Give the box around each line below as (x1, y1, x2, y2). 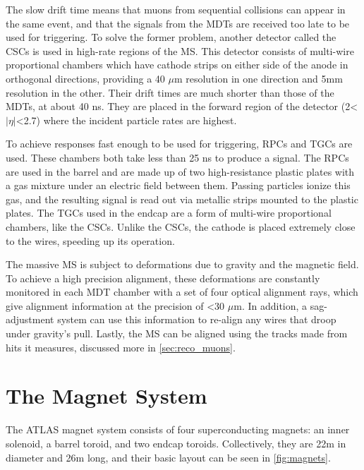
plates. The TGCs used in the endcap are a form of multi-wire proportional (6, 205, 332, 220)
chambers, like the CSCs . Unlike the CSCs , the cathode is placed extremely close (6, 219, 356, 234)
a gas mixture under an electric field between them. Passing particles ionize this (6, 178, 351, 193)
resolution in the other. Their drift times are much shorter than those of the (6, 85, 334, 100)
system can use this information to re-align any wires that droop (57, 312, 336, 327)
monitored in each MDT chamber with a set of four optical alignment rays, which (6, 284, 358, 299)
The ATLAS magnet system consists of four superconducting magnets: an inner (6, 422, 350, 437)
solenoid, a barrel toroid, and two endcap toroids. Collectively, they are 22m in (6, 435, 346, 450)
